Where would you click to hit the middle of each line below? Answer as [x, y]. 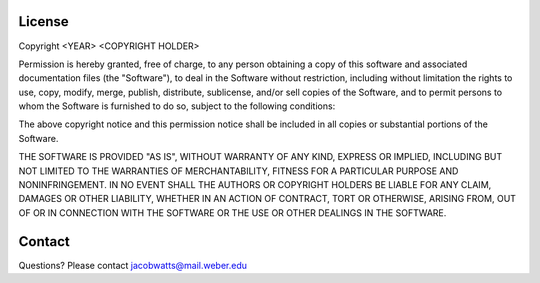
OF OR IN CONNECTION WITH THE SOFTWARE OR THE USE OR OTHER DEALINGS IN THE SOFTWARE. [232, 212]
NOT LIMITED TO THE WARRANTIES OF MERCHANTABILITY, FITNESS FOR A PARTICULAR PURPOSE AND [238, 171]
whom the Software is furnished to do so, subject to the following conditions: [177, 106]
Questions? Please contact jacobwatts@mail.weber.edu [133, 265]
